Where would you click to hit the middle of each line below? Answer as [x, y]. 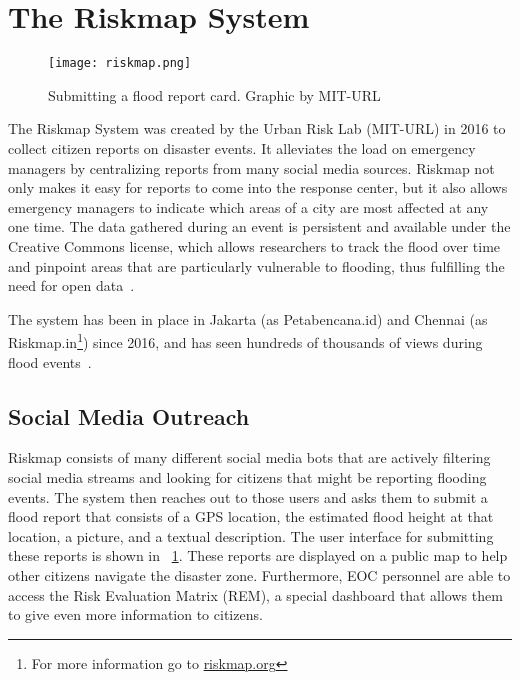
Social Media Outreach [129, 415]
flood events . [50, 361]
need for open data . [71, 285]
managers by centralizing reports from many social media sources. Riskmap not [251, 167]
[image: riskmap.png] [120, 63]
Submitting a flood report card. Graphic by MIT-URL [214, 94]
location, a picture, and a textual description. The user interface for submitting [251, 535]
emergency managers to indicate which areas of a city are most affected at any [248, 206]
